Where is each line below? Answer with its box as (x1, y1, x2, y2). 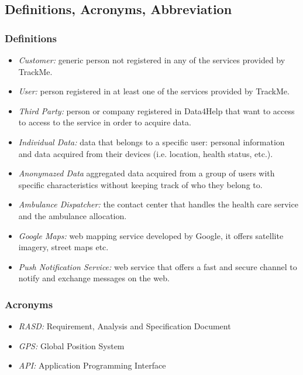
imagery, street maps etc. (18, 241, 109, 253)
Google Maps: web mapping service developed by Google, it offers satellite (18, 229, 284, 241)
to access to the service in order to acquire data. (18, 116, 191, 128)
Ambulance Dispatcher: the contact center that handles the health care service (18, 198, 298, 210)
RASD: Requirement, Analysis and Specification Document (18, 320, 231, 332)
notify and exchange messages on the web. (18, 272, 170, 284)
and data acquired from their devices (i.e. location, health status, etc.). (18, 147, 273, 159)
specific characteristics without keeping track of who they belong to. (18, 178, 263, 190)
